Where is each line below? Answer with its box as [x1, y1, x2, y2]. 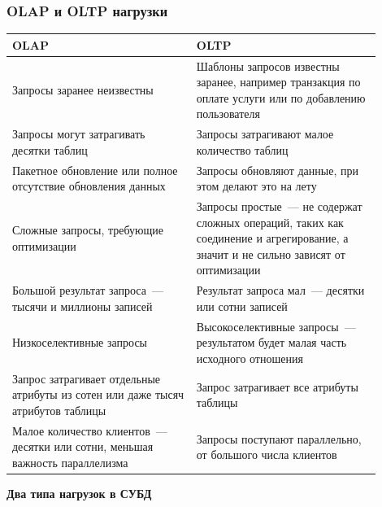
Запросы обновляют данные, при [196, 161, 358, 178]
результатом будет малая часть [196, 334, 347, 351]
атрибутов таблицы [12, 401, 106, 418]
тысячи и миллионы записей [12, 297, 153, 314]
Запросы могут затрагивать [12, 125, 145, 142]
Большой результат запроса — [12, 282, 163, 299]
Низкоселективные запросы [12, 334, 148, 351]
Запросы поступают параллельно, [196, 430, 362, 447]
